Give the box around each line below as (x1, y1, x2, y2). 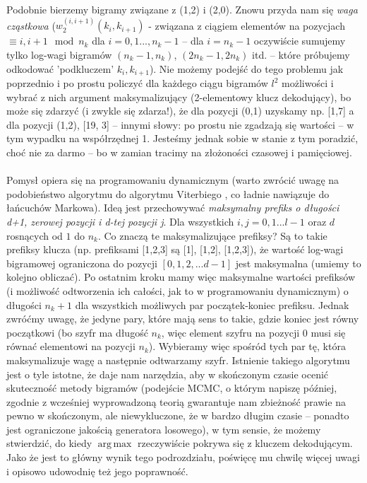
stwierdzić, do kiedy (6, 436, 92, 450)
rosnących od (6, 228, 63, 243)
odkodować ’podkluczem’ (6, 61, 114, 76)
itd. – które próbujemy (252, 47, 350, 62)
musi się (311, 325, 346, 339)
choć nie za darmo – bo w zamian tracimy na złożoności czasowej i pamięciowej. (6, 145, 352, 160)
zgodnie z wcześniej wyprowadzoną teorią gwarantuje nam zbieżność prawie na (6, 394, 346, 409)
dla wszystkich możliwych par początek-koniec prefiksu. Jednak (75, 297, 349, 312)
